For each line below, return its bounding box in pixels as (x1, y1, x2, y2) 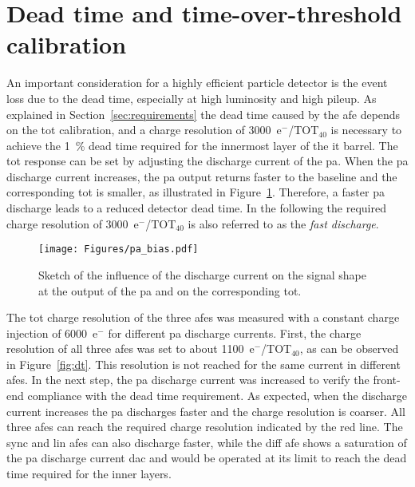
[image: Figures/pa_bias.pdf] (38, 243, 199, 255)
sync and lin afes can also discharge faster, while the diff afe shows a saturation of (6, 434, 407, 450)
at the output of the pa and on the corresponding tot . (38, 282, 302, 299)
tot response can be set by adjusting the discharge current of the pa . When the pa (6, 152, 409, 169)
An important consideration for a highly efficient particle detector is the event (6, 74, 388, 91)
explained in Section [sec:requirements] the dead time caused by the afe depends (6, 105, 401, 122)
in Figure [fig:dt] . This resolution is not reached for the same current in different (6, 355, 401, 372)
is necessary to (330, 121, 402, 138)
